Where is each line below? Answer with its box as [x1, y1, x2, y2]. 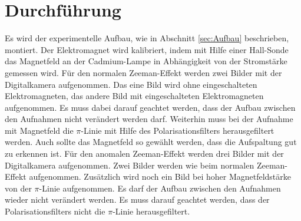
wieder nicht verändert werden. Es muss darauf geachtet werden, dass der [5, 193, 270, 206]
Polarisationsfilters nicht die [5, 205, 105, 217]
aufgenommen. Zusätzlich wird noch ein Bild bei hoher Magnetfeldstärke [29, 170, 292, 183]
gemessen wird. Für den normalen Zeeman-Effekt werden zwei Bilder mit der [5, 66, 282, 78]
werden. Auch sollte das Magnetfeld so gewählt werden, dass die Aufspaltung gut [5, 136, 297, 148]
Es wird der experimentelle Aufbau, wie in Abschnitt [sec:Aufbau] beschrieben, [5, 32, 289, 44]
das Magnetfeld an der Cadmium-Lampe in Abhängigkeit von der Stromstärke [5, 55, 287, 67]
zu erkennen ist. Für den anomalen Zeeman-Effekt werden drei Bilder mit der [5, 147, 284, 160]
